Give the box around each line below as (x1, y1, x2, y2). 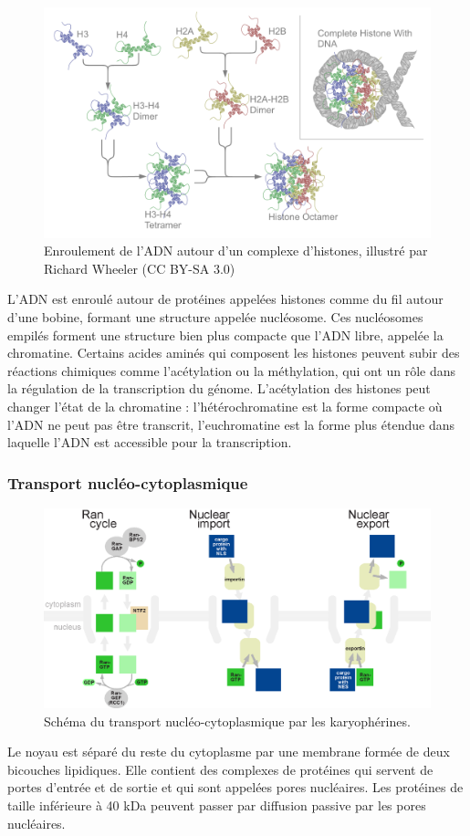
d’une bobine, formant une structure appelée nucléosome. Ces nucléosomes (7, 307, 423, 326)
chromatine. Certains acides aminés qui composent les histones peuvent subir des (7, 343, 460, 362)
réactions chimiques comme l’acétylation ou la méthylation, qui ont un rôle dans (7, 361, 456, 380)
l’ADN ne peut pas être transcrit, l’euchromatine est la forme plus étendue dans (7, 414, 454, 434)
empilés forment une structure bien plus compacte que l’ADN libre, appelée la (7, 325, 444, 344)
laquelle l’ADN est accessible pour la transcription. (7, 433, 292, 452)
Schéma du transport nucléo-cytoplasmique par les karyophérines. (44, 711, 411, 730)
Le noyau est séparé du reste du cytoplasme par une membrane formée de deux (7, 742, 450, 761)
